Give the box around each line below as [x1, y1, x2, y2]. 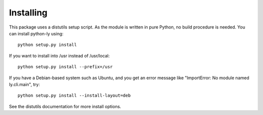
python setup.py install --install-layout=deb [18, 93, 131, 99]
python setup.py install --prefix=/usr [18, 64, 113, 70]
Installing [9, 7, 48, 18]
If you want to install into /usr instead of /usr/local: [9, 53, 110, 58]
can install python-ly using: [9, 30, 64, 36]
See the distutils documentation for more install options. [9, 103, 121, 109]
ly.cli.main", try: [9, 81, 40, 87]
